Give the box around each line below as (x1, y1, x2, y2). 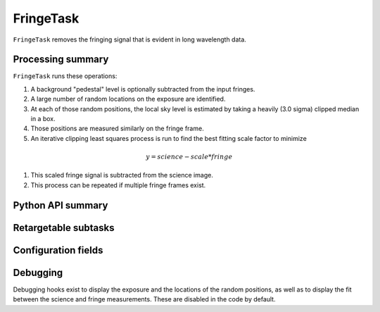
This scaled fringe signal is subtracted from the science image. (30, 171, 214, 180)
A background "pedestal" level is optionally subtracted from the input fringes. (30, 85, 255, 93)
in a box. (30, 115, 56, 123)
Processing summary (13, 54, 109, 65)
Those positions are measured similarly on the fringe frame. (30, 124, 204, 133)
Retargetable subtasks (13, 222, 115, 234)
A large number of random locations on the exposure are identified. (30, 95, 226, 104)
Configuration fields (13, 244, 103, 256)
